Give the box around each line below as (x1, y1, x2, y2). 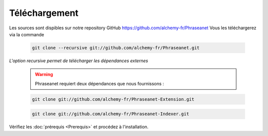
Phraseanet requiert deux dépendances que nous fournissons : (35, 80, 164, 86)
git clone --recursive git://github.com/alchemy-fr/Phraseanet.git (32, 45, 200, 51)
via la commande (9, 31, 45, 37)
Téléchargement (9, 7, 79, 18)
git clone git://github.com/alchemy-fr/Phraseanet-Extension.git (32, 96, 195, 102)
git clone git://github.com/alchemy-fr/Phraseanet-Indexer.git (32, 111, 190, 117)
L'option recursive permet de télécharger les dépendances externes (9, 58, 148, 64)
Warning (35, 71, 53, 77)
